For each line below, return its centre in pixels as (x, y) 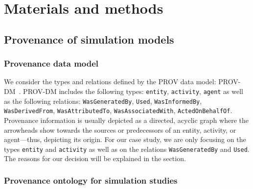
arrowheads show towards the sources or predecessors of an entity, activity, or (120, 130)
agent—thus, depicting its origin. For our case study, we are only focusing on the (125, 139)
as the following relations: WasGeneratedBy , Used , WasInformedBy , (103, 101)
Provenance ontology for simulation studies (91, 180)
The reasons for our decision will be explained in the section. (95, 158)
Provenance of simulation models (89, 39)
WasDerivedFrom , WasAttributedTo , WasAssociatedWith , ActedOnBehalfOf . (118, 110)
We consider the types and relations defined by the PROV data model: (110, 82)
